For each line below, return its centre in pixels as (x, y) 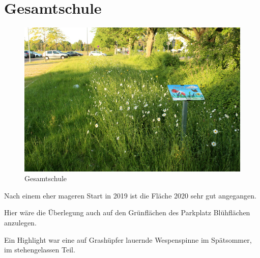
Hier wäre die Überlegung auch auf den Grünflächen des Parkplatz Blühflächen (127, 212)
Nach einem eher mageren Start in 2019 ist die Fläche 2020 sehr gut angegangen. (130, 195)
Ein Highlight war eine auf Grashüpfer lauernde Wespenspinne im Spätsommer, (128, 239)
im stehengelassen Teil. (40, 250)
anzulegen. (20, 222)
